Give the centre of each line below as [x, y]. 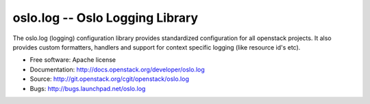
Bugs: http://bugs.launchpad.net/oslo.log [88, 88]
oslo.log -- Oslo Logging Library [106, 18]
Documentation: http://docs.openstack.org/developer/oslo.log [117, 69]
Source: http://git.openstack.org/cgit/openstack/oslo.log [110, 79]
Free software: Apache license [73, 60]
